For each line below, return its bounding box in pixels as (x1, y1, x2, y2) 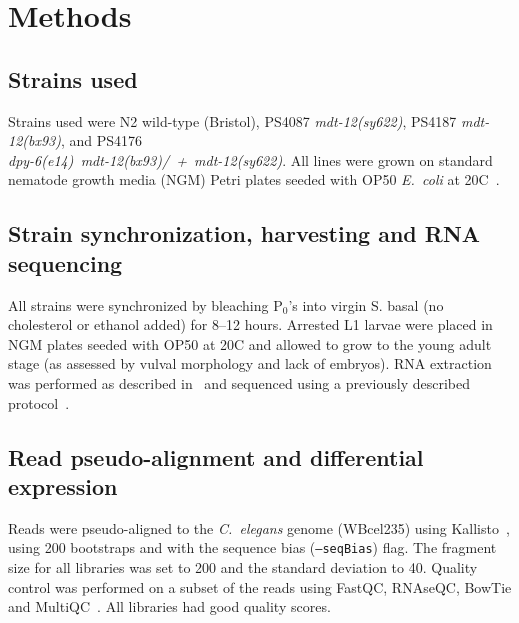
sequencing (8, 247, 123, 278)
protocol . (8, 392, 70, 413)
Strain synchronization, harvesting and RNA (8, 218, 481, 249)
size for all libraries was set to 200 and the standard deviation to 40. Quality (8, 556, 478, 577)
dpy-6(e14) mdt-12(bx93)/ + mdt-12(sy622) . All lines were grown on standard (8, 149, 493, 170)
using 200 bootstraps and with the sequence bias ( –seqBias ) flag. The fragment (8, 537, 497, 558)
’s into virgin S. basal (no (288, 294, 444, 315)
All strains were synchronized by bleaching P (8, 294, 283, 315)
